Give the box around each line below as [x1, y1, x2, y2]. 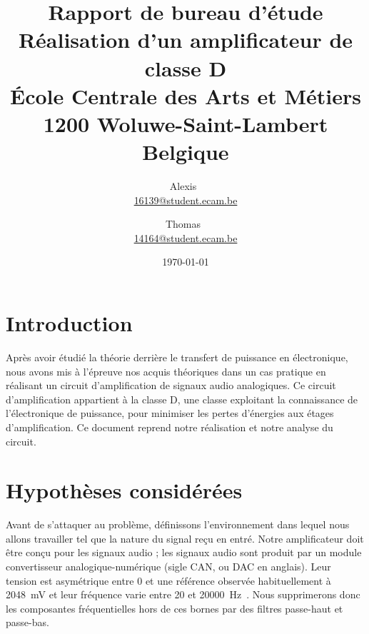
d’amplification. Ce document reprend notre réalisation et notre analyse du [6, 419, 333, 434]
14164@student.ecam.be [133, 230, 238, 245]
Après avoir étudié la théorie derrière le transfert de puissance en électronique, [6, 349, 348, 364]
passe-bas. [6, 615, 49, 630]
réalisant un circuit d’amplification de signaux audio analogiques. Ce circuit [6, 378, 336, 393]
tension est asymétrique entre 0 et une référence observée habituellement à [6, 573, 331, 588]
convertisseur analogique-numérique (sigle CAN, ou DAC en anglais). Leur [6, 559, 331, 574]
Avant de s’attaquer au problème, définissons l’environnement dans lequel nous [6, 517, 350, 532]
